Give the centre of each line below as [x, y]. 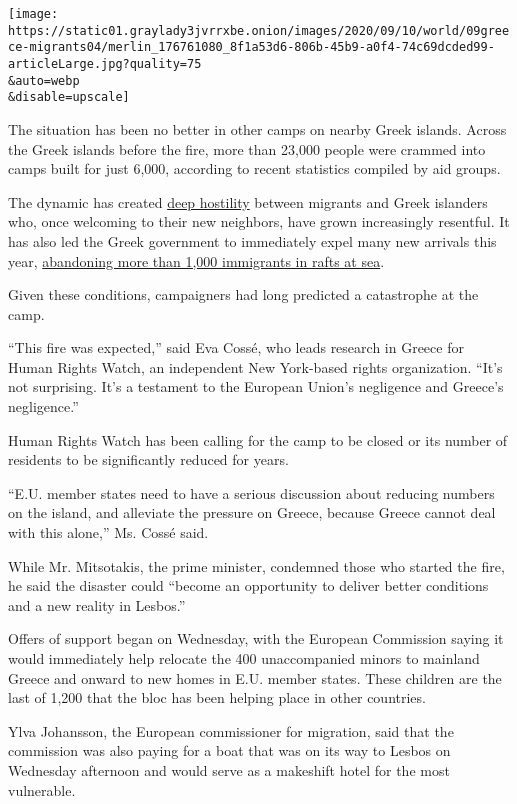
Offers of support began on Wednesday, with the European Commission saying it [256, 638]
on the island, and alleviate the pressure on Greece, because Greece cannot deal [252, 512]
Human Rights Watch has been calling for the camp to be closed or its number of [258, 439]
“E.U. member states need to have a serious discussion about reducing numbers [251, 492]
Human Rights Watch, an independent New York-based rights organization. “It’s [255, 366]
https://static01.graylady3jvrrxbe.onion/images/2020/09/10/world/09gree [259, 30]
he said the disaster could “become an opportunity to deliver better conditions [248, 585]
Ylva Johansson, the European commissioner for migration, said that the [231, 730]
